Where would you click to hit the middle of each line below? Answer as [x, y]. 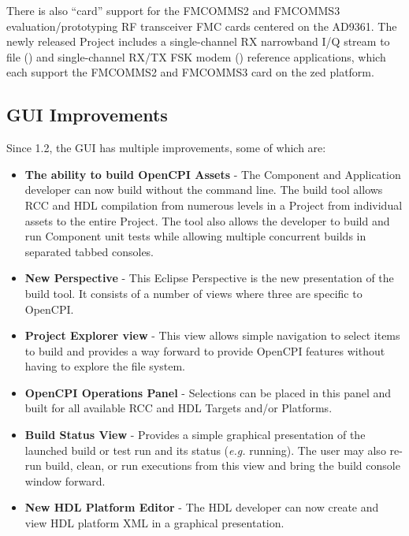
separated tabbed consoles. [89, 251]
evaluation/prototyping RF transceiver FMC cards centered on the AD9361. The [202, 26]
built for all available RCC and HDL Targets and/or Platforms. [178, 408]
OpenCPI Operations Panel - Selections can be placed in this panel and [208, 392]
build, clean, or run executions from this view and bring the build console [223, 465]
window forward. [65, 480]
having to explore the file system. [105, 366]
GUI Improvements [87, 115]
